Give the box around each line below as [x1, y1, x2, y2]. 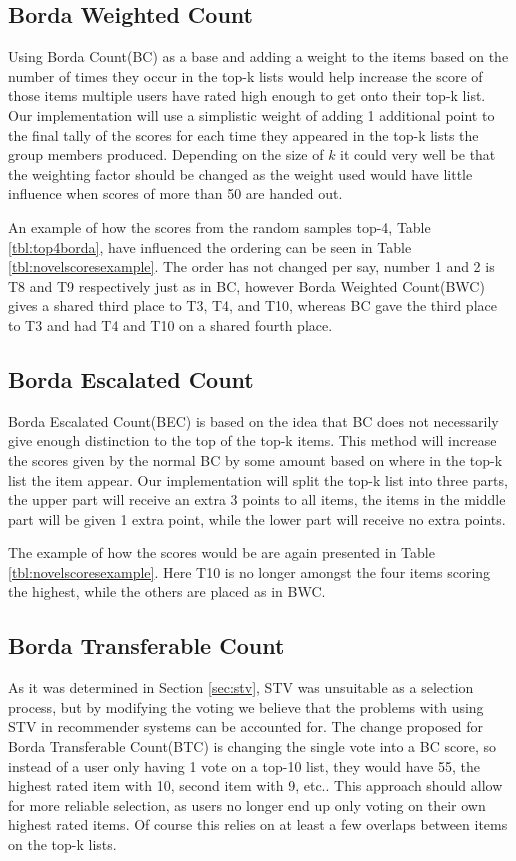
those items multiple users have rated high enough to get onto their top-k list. [8, 85, 486, 106]
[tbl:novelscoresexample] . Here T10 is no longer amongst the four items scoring [8, 561, 491, 582]
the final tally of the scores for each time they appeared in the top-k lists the [8, 124, 479, 145]
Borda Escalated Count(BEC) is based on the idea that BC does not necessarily [8, 410, 499, 431]
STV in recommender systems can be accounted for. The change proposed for [8, 716, 483, 737]
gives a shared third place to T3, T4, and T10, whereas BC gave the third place [8, 295, 497, 316]
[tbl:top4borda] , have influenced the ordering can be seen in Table [8, 236, 412, 257]
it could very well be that [340, 144, 496, 165]
